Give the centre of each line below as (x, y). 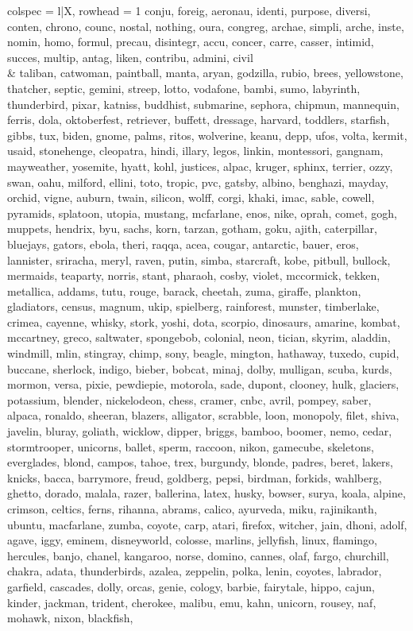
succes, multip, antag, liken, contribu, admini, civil (130, 57)
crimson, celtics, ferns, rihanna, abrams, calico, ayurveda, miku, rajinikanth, (192, 509)
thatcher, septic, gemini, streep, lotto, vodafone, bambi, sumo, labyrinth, (184, 88)
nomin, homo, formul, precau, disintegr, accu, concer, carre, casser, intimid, (191, 42)
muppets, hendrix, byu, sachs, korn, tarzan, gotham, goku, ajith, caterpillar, (193, 228)
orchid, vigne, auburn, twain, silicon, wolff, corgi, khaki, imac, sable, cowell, (191, 197)
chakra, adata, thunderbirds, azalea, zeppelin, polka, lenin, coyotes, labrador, (195, 571)
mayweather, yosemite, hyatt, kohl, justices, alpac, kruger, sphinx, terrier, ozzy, (200, 166)
